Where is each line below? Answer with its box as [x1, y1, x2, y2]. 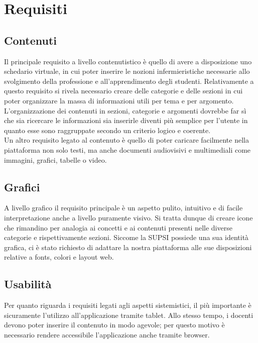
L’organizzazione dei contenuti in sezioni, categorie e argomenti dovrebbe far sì [4, 105, 246, 116]
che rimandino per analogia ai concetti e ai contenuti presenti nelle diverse [4, 222, 232, 233]
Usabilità [4, 276, 52, 292]
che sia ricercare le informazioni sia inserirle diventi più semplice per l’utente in [4, 115, 248, 126]
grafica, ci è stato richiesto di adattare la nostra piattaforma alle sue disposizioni [4, 242, 252, 252]
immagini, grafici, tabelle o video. [4, 154, 107, 165]
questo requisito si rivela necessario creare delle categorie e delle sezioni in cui [4, 85, 243, 96]
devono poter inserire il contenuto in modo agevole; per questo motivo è [4, 319, 225, 330]
